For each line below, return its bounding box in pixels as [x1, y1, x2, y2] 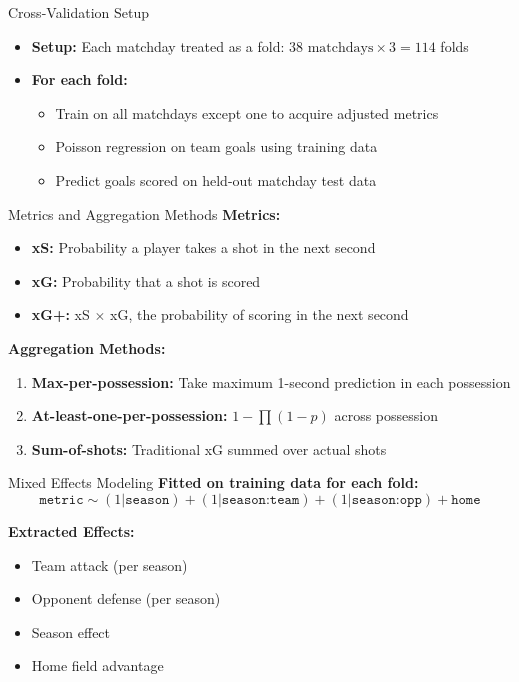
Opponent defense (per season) [31, 588, 221, 609]
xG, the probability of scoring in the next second [110, 304, 409, 325]
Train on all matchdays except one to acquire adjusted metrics [55, 102, 439, 123]
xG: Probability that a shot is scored [31, 270, 261, 291]
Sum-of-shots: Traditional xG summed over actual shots [31, 438, 387, 459]
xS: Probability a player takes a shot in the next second [31, 237, 376, 258]
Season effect [31, 621, 111, 642]
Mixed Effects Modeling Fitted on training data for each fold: [8, 472, 419, 493]
